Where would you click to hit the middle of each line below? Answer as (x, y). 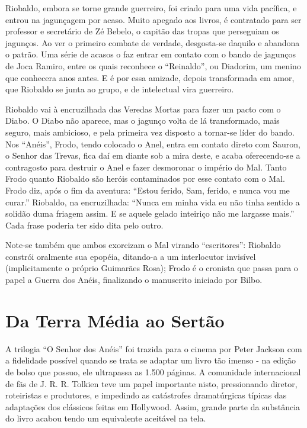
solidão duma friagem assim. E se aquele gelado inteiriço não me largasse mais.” (150, 213)
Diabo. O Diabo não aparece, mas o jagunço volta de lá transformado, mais (143, 120)
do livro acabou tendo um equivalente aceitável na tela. (106, 418)
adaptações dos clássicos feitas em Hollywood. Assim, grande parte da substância (153, 406)
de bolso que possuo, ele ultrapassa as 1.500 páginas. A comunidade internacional (153, 371)
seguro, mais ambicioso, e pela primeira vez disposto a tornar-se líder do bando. (150, 132)
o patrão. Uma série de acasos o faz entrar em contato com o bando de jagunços (151, 54)
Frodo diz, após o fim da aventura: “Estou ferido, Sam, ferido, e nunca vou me (148, 190)
